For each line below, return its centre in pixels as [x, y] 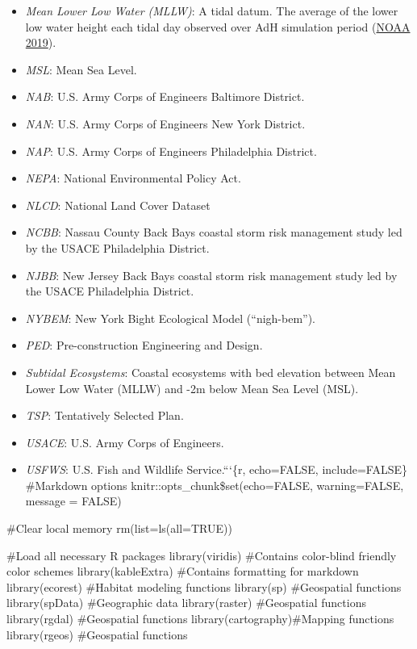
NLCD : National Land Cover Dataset [118, 205]
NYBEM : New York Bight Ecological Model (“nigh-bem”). [171, 318]
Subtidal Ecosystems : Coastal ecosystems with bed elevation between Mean [211, 372]
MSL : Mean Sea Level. [81, 69]
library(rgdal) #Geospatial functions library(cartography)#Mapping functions [200, 619]
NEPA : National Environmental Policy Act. [133, 178]
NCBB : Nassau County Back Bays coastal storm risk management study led [214, 232]
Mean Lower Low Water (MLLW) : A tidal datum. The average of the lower [212, 10]
